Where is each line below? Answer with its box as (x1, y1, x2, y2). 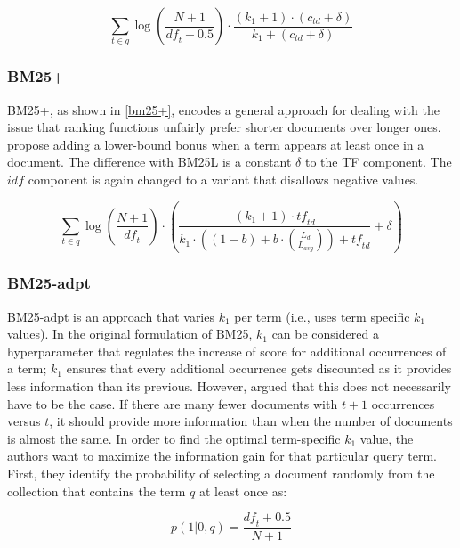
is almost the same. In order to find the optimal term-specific (7, 429, 341, 447)
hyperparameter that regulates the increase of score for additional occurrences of (7, 341, 447, 360)
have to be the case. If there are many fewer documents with (7, 394, 338, 413)
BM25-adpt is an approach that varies (7, 307, 214, 325)
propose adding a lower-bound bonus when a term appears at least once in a (7, 135, 424, 153)
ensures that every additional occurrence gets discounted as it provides (66, 359, 452, 378)
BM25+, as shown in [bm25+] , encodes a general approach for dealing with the (7, 100, 440, 119)
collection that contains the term (7, 481, 186, 500)
